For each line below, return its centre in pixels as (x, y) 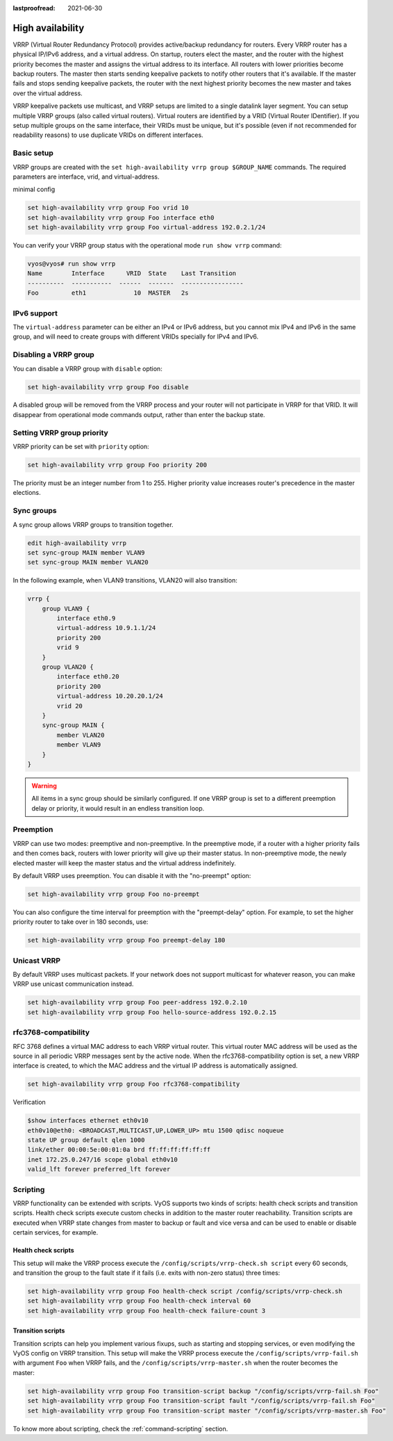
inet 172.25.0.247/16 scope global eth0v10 (103, 1159)
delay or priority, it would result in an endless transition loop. (118, 808)
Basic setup (33, 153)
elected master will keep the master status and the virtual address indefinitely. (124, 863)
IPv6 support (35, 313)
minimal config (34, 189)
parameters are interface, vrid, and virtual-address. (86, 177)
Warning (44, 785)
